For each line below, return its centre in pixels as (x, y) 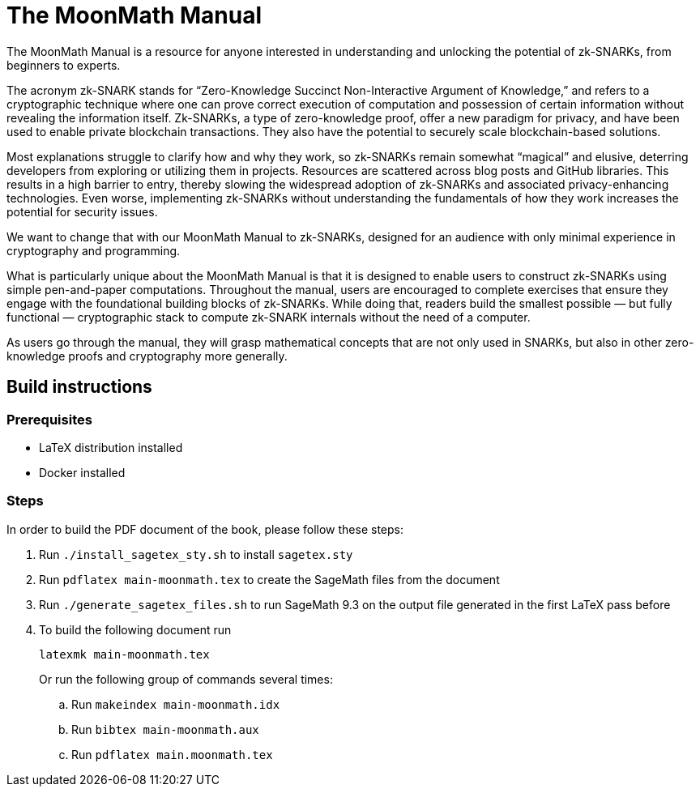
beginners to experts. (64, 65)
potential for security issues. (82, 211)
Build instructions (79, 387)
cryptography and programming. (94, 250)
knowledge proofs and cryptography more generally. (147, 356)
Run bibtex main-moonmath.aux (165, 729)
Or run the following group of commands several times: (186, 679)
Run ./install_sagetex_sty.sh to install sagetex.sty (196, 554)
